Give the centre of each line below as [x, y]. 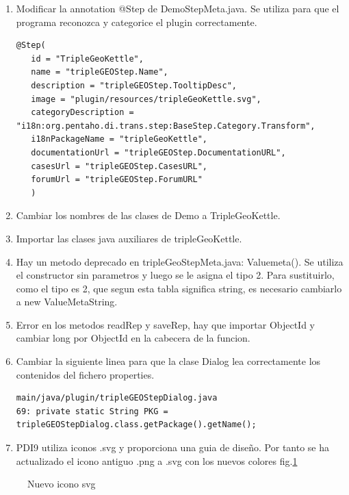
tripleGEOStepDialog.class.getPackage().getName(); [136, 425]
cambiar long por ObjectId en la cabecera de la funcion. [133, 338]
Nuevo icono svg [62, 484]
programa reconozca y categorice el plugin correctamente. [137, 22]
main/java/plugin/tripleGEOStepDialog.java [117, 398]
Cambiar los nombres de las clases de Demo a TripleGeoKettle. [148, 215]
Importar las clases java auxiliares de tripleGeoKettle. [129, 238]
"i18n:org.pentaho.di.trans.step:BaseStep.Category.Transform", [166, 126]
